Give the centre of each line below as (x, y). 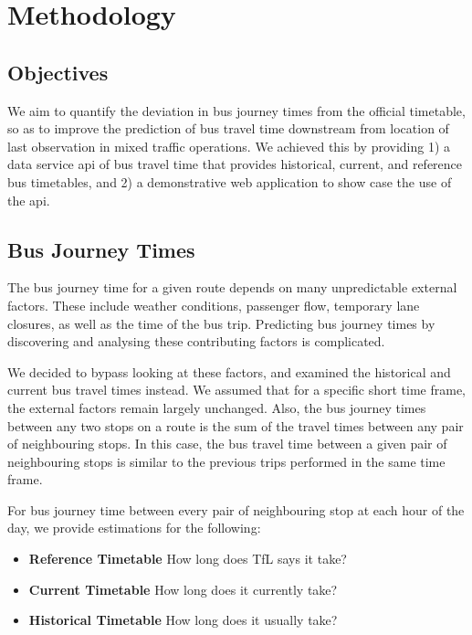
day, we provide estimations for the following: (134, 528)
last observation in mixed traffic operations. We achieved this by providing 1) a (229, 146)
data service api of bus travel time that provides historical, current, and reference (235, 164)
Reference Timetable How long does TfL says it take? (188, 559)
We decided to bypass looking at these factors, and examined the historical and (229, 371)
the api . (29, 200)
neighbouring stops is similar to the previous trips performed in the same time (226, 461)
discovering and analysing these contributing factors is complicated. (196, 341)
